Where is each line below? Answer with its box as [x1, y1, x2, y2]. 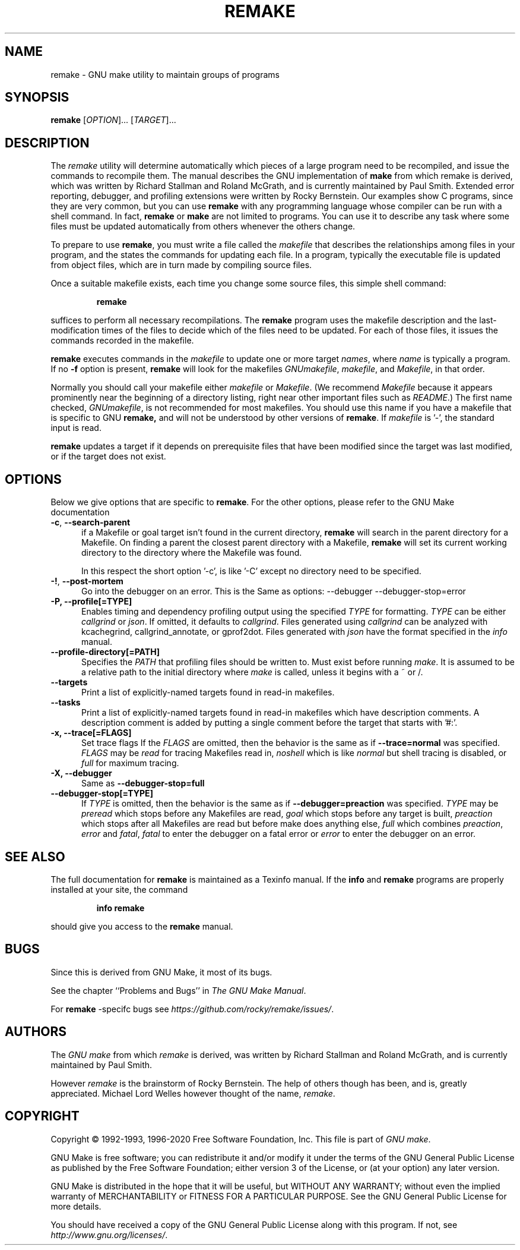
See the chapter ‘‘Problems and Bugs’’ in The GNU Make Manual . [50, 985, 306, 996]
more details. [50, 1201, 102, 1211]
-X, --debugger [50, 768, 112, 779]
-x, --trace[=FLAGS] [50, 728, 132, 738]
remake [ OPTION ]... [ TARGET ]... [50, 115, 176, 125]
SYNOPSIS [5, 90, 69, 105]
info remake [96, 902, 145, 913]
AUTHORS [5, 1024, 67, 1040]
